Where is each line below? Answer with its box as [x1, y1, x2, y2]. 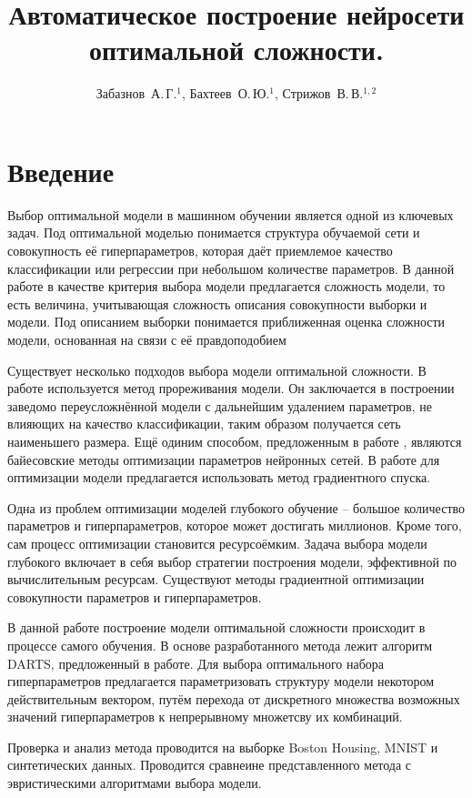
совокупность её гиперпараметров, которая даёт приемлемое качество [7, 241, 393, 260]
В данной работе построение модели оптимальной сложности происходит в [7, 618, 426, 637]
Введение [7, 152, 115, 189]
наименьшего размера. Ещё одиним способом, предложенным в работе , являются [7, 431, 462, 450]
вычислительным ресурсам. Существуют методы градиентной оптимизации [7, 570, 425, 589]
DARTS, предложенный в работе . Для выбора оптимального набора [7, 653, 385, 672]
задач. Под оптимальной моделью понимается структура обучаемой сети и [7, 223, 420, 242]
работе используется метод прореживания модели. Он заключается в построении [7, 379, 455, 398]
